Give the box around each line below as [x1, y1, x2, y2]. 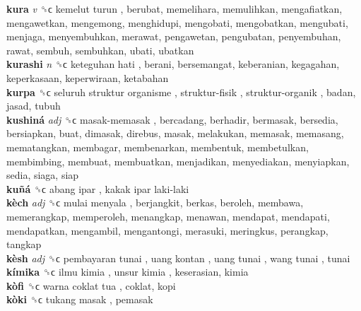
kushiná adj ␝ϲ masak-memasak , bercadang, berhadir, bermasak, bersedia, [6, 112, 338, 127]
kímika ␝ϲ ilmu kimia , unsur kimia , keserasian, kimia [6, 264, 249, 279]
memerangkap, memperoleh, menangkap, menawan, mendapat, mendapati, [6, 209, 330, 223]
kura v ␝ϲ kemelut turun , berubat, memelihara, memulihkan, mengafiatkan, [6, 1, 343, 16]
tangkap [6, 237, 42, 252]
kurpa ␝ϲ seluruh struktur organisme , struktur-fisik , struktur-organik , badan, [6, 84, 356, 99]
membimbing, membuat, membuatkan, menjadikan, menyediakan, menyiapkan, [6, 153, 350, 168]
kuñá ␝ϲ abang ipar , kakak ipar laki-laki [6, 181, 189, 196]
